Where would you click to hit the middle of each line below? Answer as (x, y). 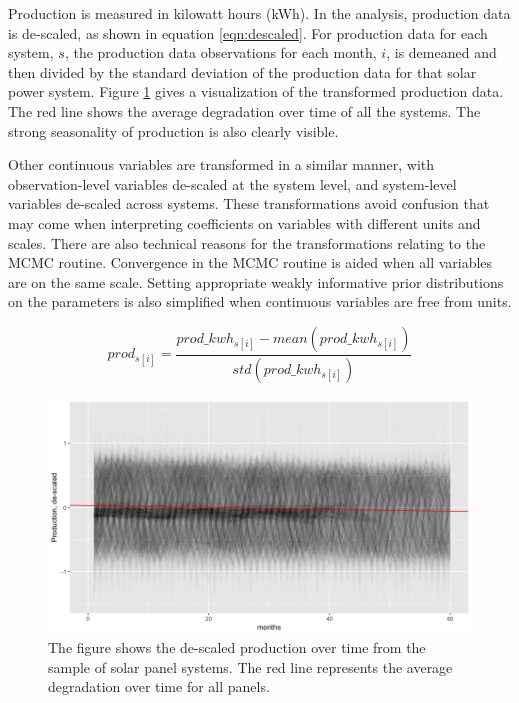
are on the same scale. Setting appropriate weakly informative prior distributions (256, 281)
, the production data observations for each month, (220, 52)
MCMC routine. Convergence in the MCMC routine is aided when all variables (250, 262)
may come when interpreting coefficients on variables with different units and (244, 222)
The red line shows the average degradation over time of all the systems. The (244, 110)
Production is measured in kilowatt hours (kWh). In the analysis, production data (259, 13)
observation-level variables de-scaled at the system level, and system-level (232, 183)
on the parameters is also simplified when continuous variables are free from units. (260, 301)
